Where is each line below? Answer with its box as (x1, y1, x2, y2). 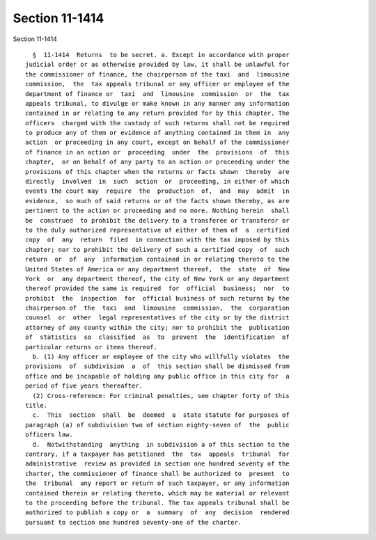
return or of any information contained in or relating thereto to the (25, 255, 290, 264)
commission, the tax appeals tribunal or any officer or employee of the (25, 80, 290, 88)
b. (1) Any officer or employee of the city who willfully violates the (32, 353, 290, 361)
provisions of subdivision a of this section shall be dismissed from (25, 363, 290, 370)
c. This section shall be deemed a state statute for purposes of (32, 411, 290, 419)
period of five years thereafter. (25, 382, 143, 390)
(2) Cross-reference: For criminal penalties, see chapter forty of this (32, 392, 290, 399)
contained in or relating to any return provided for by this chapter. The (25, 109, 290, 118)
